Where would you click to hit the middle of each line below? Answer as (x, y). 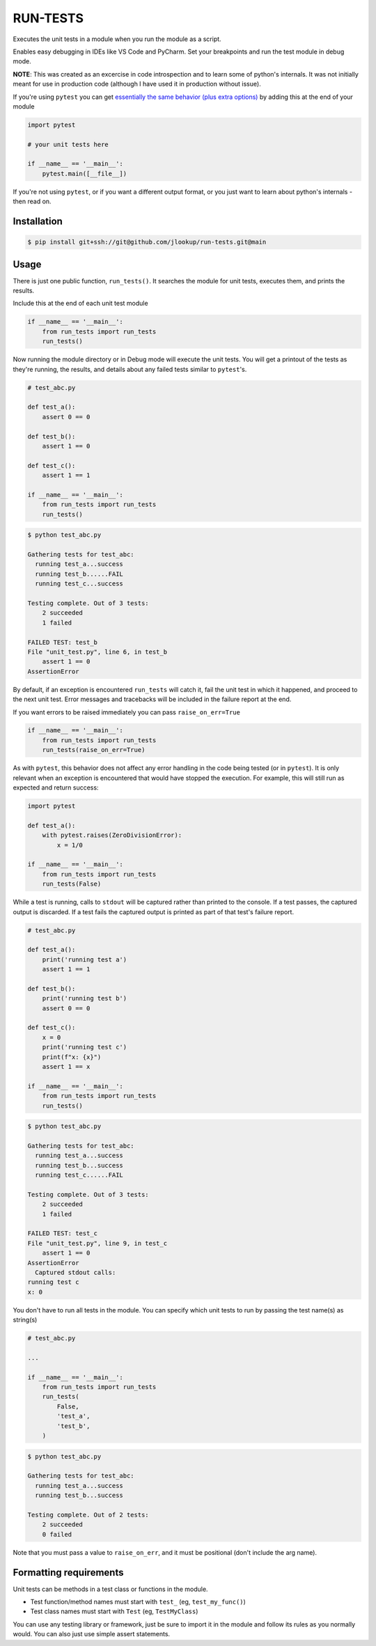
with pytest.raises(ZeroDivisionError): (112, 835)
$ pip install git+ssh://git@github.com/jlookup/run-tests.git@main (147, 242)
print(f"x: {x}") (72, 1057)
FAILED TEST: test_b (62, 642)
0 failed (57, 1534)
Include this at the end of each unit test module (81, 304)
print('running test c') (85, 1047)
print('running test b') (85, 998)
